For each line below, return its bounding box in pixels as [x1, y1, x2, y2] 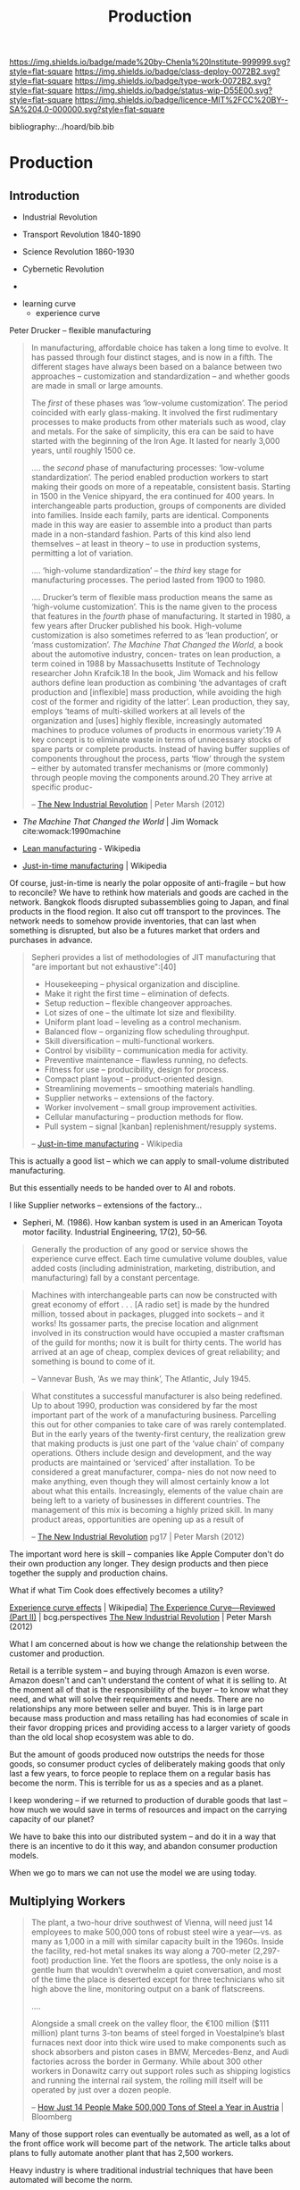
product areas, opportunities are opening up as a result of [30, 1514, 244, 1525]
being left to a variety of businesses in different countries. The [30, 1495, 261, 1506]
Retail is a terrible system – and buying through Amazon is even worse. [9, 1666, 270, 1676]
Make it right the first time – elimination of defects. [44, 989, 229, 999]
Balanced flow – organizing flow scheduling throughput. [44, 1026, 250, 1037]
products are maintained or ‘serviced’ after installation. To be [30, 1458, 255, 1468]
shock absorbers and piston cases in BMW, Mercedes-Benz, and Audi [30, 2047, 289, 2057]
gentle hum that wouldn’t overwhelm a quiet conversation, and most [30, 1965, 282, 1975]
